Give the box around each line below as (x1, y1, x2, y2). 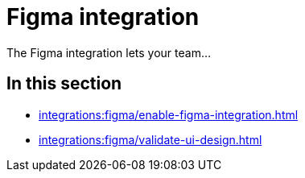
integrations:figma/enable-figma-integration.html (39, 107, 299, 122)
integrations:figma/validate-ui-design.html (39, 132, 262, 147)
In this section (6, 73, 122, 94)
